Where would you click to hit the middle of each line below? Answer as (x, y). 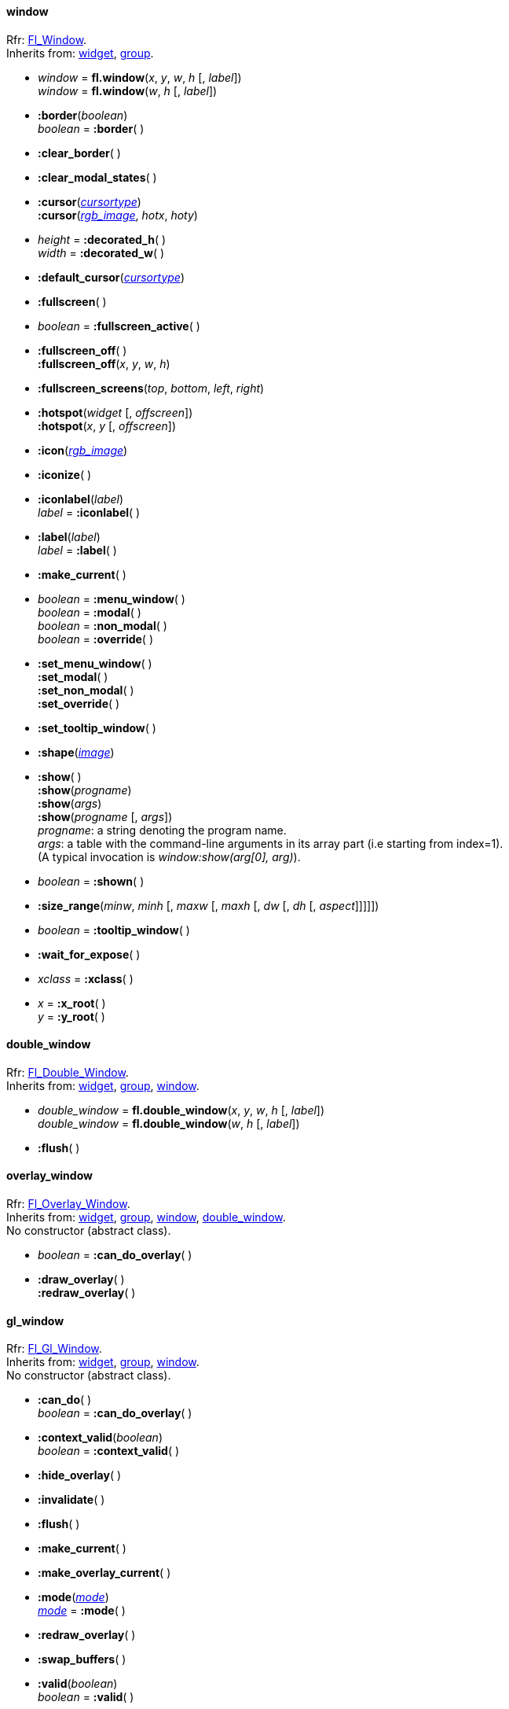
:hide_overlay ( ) (80, 1475)
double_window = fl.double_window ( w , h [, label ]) (169, 1123)
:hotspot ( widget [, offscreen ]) (115, 412)
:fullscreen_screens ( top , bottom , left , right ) (151, 388)
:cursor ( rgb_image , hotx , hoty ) (118, 215)
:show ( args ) (70, 803)
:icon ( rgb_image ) (83, 450)
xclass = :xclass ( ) (86, 978)
